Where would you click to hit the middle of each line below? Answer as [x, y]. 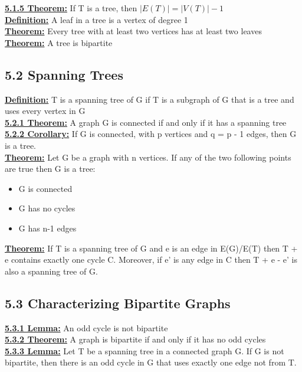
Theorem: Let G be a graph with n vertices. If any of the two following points [148, 157]
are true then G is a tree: [50, 169]
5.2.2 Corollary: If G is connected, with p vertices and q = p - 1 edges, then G [151, 134]
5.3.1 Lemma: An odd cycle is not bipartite [86, 327]
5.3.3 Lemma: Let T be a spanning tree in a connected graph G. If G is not [145, 350]
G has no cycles [47, 208]
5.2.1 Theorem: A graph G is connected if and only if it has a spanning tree [146, 122]
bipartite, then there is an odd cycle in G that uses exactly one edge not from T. [151, 362]
